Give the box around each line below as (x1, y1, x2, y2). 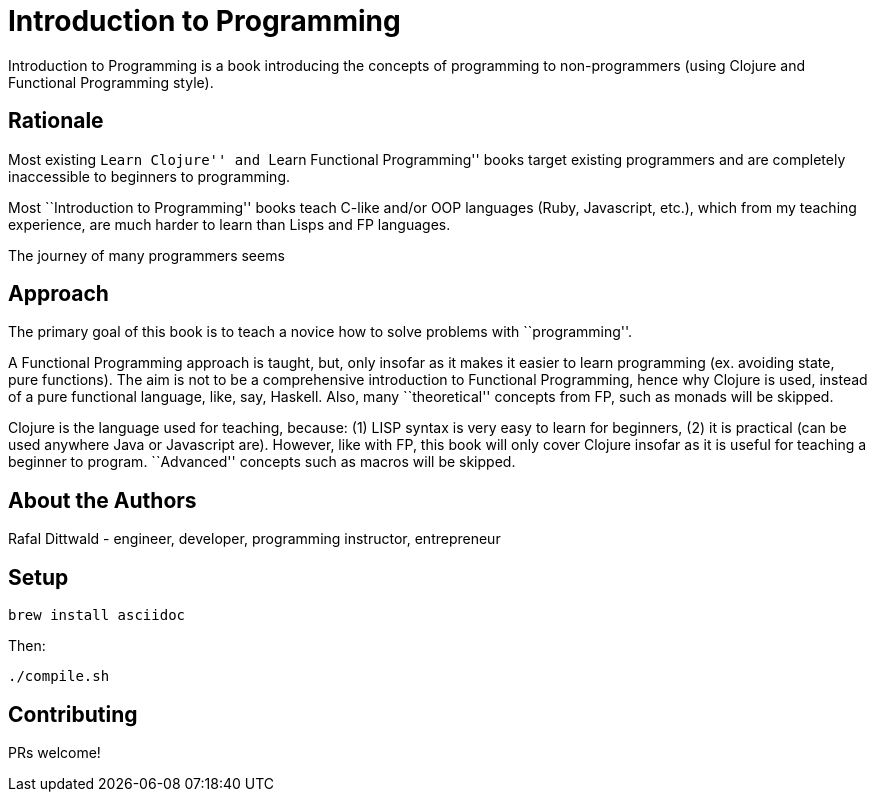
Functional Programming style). (8, 73, 214, 91)
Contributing (8, 701, 138, 727)
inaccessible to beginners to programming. (8, 167, 291, 185)
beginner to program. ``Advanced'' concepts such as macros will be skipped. (8, 453, 516, 471)
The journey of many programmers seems (8, 246, 285, 264)
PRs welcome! (8, 743, 101, 761)
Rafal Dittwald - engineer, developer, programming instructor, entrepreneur (8, 530, 501, 548)
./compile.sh (8, 668, 110, 685)
